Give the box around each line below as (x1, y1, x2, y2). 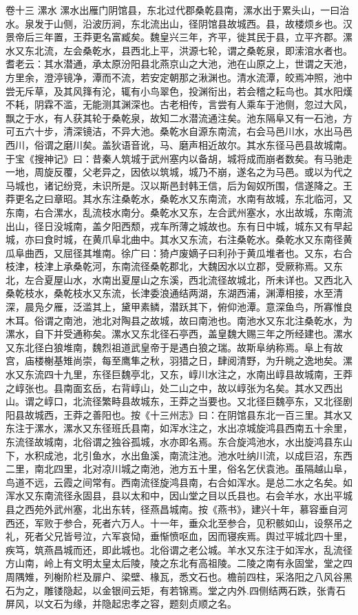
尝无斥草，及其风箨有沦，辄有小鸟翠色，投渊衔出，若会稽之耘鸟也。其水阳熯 (6, 83, 352, 98)
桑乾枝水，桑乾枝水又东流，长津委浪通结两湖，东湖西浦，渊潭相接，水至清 (6, 286, 343, 300)
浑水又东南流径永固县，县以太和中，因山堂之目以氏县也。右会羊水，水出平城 (6, 488, 352, 503)
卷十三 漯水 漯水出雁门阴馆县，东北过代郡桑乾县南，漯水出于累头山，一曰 (6, 3, 340, 17)
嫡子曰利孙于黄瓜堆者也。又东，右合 (188, 245, 352, 260)
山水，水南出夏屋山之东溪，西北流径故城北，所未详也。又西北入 (63, 272, 352, 286)
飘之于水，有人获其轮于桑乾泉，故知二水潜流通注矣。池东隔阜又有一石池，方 (6, 110, 352, 125)
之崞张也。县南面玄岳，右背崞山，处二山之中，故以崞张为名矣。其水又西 (6, 380, 333, 395)
